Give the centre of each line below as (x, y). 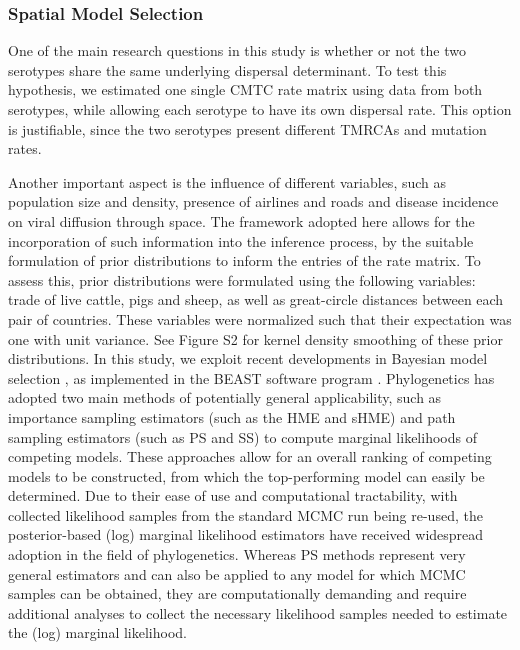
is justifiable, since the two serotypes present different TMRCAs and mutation (247, 128)
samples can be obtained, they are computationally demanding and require (237, 593)
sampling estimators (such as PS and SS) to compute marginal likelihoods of (242, 436)
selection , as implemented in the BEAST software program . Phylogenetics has (251, 377)
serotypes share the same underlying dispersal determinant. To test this (227, 69)
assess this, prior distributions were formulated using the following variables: (242, 279)
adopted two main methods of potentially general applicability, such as (225, 397)
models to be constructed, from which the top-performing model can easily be (246, 475)
